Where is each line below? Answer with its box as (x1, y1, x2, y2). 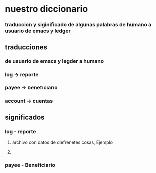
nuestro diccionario (5, 3, 88, 15)
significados (5, 113, 45, 121)
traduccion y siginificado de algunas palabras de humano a (5, 21, 152, 28)
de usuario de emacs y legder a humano (5, 58, 104, 65)
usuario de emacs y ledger (5, 27, 71, 34)
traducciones (5, 43, 48, 51)
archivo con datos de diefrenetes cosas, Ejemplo (12, 139, 113, 145)
